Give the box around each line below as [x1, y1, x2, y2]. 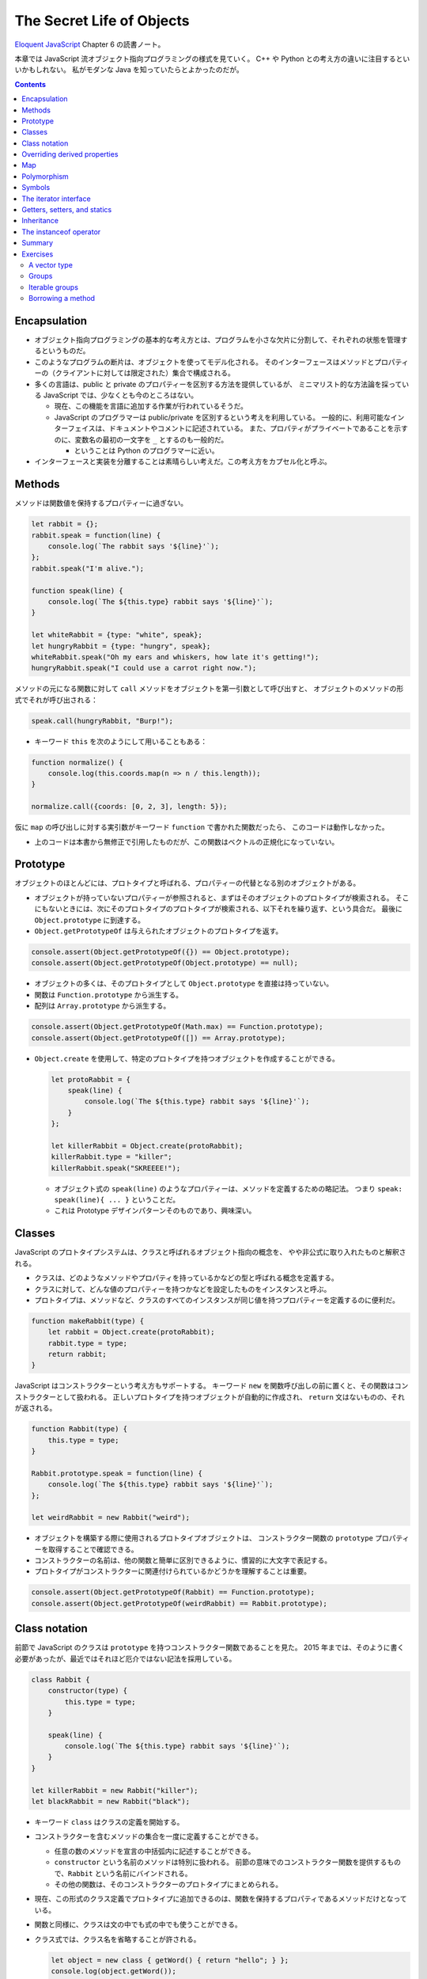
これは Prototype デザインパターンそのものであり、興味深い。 [54, 1206, 256, 1215]
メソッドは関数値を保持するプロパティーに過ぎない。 [14, 499, 188, 508]
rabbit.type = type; [47, 1339, 128, 1347]
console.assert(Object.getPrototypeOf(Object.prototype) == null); [31, 959, 299, 967]
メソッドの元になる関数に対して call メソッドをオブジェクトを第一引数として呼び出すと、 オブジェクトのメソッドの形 [14, 684, 404, 693]
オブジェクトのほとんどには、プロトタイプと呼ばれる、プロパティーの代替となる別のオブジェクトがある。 [14, 879, 361, 888]
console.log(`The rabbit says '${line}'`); [47, 542, 219, 551]
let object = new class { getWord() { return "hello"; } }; [51, 1955, 289, 1965]
